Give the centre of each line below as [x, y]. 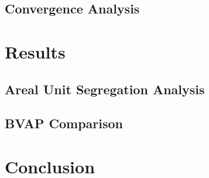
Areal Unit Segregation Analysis [105, 89]
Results [35, 51]
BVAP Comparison [64, 123]
